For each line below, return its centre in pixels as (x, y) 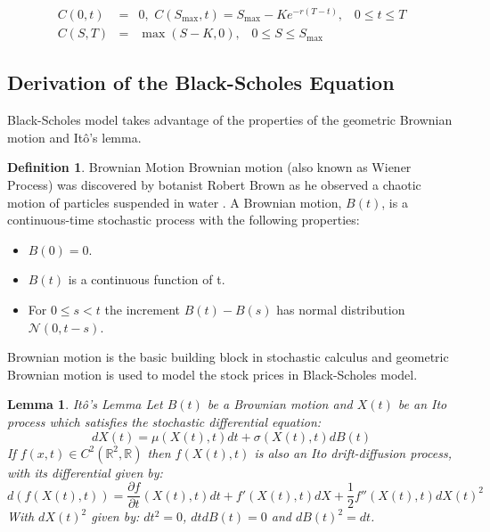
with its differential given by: (85, 472)
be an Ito (422, 404)
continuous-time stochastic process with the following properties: (184, 220)
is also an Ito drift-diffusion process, (353, 452)
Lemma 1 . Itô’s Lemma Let (85, 404)
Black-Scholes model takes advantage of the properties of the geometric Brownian (230, 120)
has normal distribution (341, 310)
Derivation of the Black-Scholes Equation (201, 82)
